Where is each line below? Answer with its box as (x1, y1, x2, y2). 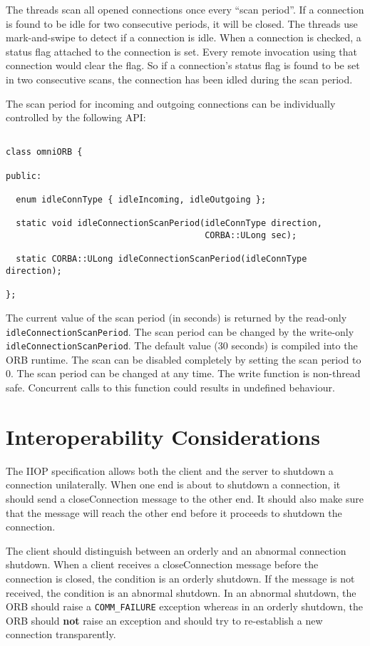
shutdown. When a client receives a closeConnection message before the (6, 557, 319, 572)
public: (6, 170, 42, 181)
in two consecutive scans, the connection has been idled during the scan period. (6, 71, 353, 86)
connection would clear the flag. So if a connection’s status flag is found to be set (6, 58, 360, 73)
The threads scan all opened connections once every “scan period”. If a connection (6, 2, 364, 16)
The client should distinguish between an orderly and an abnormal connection (6, 543, 346, 558)
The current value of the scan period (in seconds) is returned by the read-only (6, 309, 347, 324)
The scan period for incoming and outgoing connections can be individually (6, 96, 336, 111)
